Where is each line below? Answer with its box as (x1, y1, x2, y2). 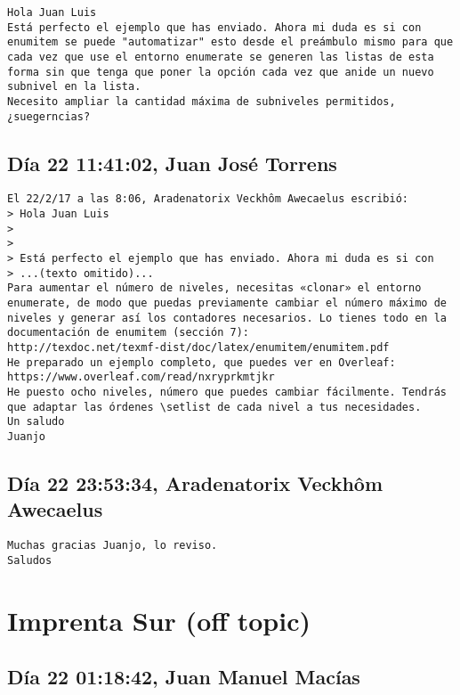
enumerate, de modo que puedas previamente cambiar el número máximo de (7, 297, 447, 310)
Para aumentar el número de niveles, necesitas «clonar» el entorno (7, 282, 422, 295)
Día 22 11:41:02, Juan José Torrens (7, 149, 337, 176)
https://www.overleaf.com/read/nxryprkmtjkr (7, 371, 275, 384)
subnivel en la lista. (7, 80, 141, 94)
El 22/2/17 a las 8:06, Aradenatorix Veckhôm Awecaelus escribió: (7, 192, 409, 206)
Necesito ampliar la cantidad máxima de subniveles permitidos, (7, 94, 396, 108)
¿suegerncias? (7, 110, 91, 123)
